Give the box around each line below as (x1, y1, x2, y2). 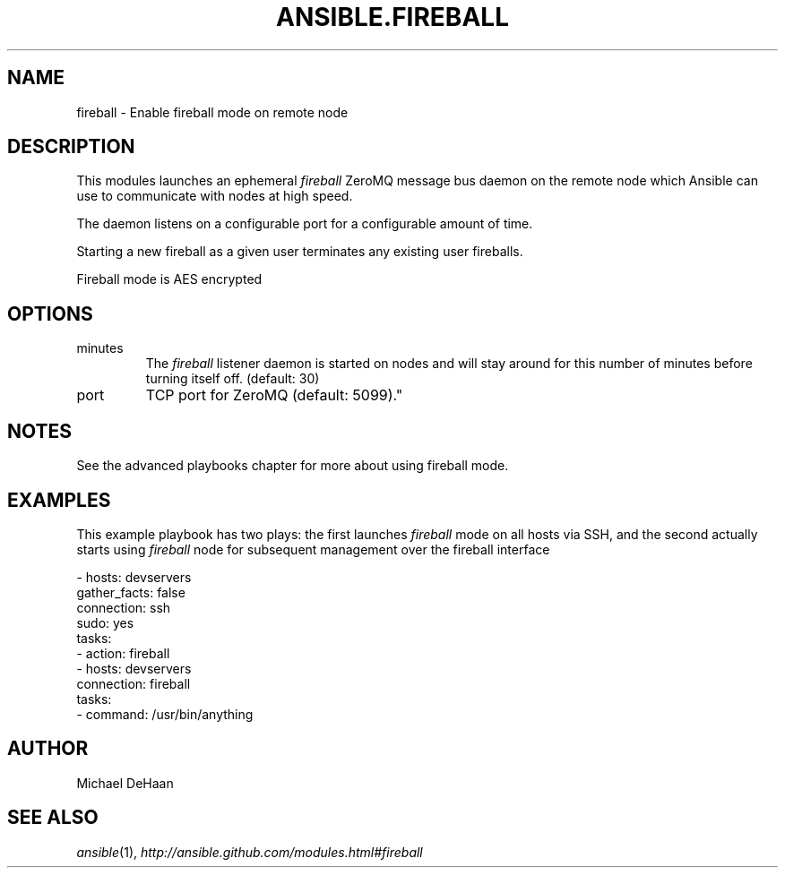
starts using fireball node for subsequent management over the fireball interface (76, 541, 550, 557)
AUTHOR (7, 737, 89, 760)
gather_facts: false (76, 584, 185, 600)
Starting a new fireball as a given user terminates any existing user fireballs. (76, 244, 523, 260)
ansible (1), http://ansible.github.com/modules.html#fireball (76, 844, 423, 860)
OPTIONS (7, 302, 93, 325)
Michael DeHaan (76, 775, 174, 791)
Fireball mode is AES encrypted (76, 271, 263, 287)
